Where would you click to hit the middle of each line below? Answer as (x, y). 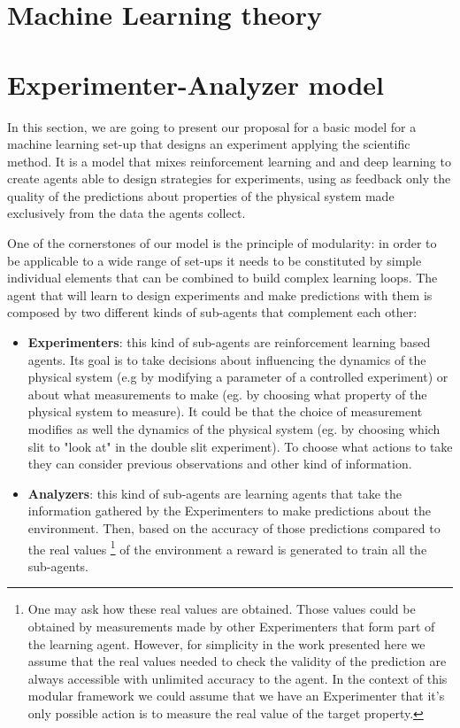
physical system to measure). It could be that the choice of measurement (225, 411)
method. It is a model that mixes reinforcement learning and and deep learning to (229, 161)
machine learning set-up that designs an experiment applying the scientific (209, 144)
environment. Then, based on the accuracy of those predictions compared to (234, 527)
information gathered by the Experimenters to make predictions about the (229, 511)
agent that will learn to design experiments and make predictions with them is (220, 294)
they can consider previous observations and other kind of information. (220, 464)
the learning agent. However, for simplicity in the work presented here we (226, 643)
